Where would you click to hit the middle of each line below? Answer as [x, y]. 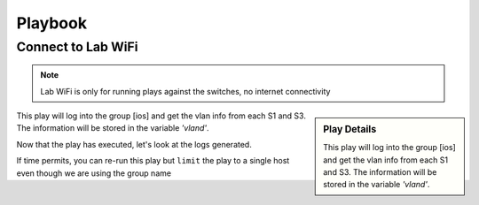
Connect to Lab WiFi [77, 47]
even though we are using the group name [94, 173]
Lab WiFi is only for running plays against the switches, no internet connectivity [185, 91]
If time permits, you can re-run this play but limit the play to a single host [153, 161]
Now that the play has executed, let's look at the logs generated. [134, 144]
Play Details [350, 129]
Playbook [52, 23]
